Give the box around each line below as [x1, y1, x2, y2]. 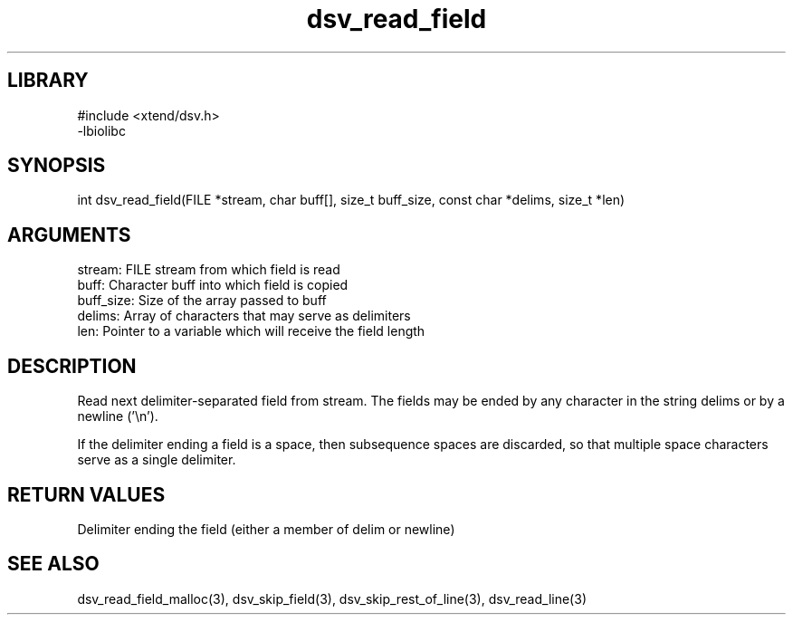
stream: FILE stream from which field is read [77, 262, 340, 278]
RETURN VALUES [7, 483, 166, 506]
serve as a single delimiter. [77, 452, 236, 468]
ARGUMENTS [7, 223, 131, 246]
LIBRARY [7, 69, 89, 92]
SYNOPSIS [7, 154, 106, 177]
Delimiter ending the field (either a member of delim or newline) [77, 521, 455, 537]
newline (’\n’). [77, 408, 158, 425]
